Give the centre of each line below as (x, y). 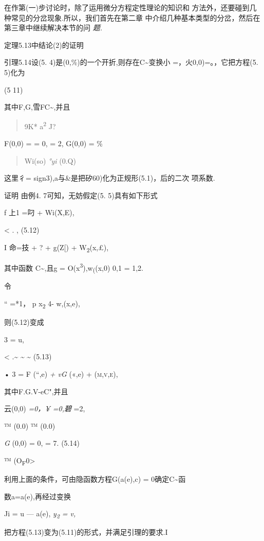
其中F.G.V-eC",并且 (36, 391)
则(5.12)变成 (24, 322)
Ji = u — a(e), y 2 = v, (40, 514)
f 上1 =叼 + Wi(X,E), (39, 212)
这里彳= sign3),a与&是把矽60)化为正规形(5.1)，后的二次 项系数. (110, 178)
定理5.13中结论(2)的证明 (44, 45)
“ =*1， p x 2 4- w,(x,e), (42, 304)
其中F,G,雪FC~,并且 (37, 107)
